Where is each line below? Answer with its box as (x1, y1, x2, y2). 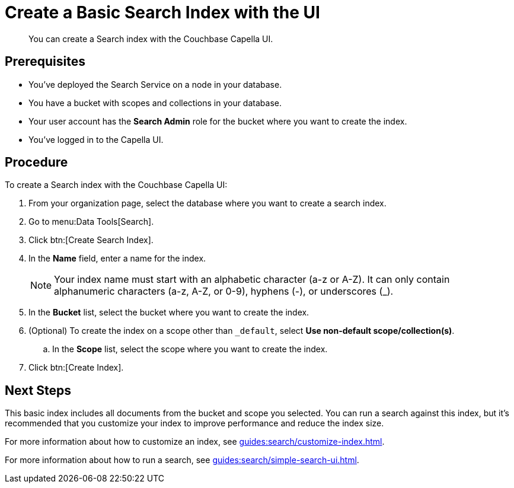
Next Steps (5, 382, 71, 398)
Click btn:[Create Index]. (28, 362, 124, 373)
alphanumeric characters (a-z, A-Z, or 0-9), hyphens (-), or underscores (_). (54, 285, 394, 298)
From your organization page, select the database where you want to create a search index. (28, 198, 387, 209)
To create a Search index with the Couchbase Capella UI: (5, 180, 228, 190)
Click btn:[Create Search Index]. (28, 235, 154, 245)
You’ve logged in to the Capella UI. (28, 134, 164, 145)
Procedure (5, 155, 68, 170)
